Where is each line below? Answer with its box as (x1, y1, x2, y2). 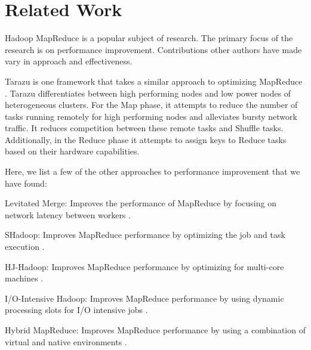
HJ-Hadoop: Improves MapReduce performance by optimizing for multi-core (5, 260, 284, 272)
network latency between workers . (5, 208, 131, 221)
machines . (5, 272, 44, 284)
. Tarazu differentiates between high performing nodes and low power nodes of (5, 86, 291, 99)
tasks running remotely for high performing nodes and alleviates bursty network (5, 110, 297, 122)
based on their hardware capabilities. (5, 145, 140, 157)
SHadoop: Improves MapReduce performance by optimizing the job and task (5, 228, 285, 241)
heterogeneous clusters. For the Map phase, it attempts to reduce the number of (5, 98, 298, 111)
